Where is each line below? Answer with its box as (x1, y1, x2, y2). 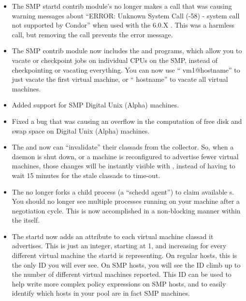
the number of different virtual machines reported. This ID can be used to (12, 269, 232, 279)
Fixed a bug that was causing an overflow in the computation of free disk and (12, 116, 242, 126)
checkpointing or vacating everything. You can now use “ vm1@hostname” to (12, 64, 240, 75)
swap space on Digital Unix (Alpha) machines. (12, 125, 150, 135)
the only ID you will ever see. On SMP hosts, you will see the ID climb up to (12, 259, 241, 270)
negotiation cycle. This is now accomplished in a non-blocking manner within (12, 205, 241, 215)
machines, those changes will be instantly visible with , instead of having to (12, 161, 235, 171)
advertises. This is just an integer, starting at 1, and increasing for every (12, 241, 227, 251)
